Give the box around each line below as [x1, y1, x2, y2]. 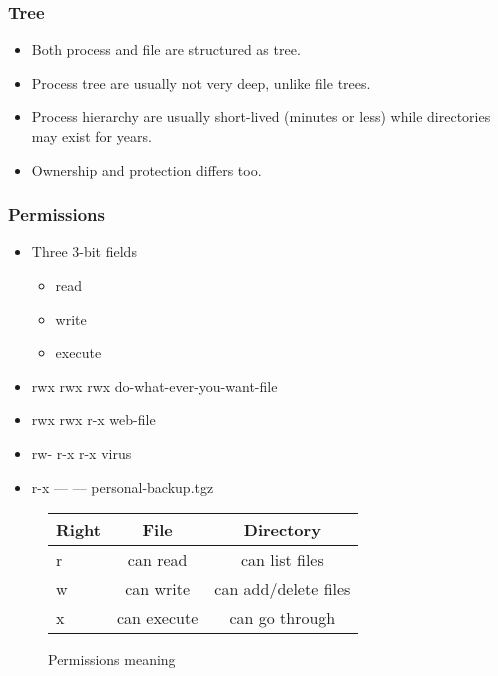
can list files [240, 548, 324, 572]
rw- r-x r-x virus [31, 442, 132, 463]
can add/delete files [214, 577, 351, 601]
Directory [243, 518, 321, 542]
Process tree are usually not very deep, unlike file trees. [31, 72, 371, 93]
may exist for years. [31, 126, 152, 146]
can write [125, 577, 191, 601]
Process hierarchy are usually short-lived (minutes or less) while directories [31, 106, 491, 127]
